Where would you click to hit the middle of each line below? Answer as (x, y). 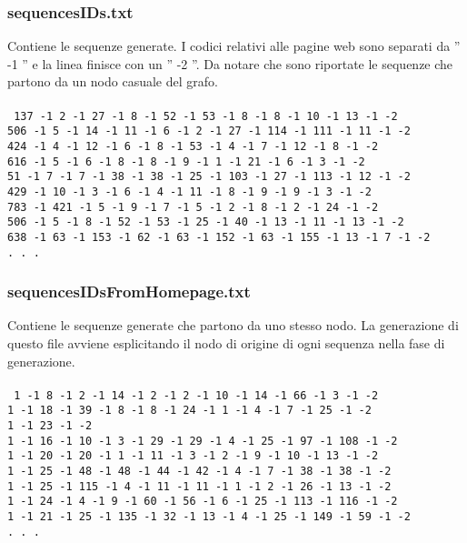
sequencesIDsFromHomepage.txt (129, 292)
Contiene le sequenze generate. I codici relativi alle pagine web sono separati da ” (234, 46)
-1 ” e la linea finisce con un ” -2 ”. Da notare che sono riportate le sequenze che (230, 63)
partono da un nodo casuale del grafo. (113, 81)
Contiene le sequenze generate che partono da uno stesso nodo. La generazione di (233, 325)
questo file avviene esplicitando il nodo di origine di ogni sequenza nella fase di (226, 342)
